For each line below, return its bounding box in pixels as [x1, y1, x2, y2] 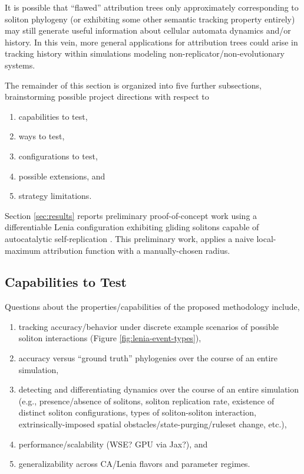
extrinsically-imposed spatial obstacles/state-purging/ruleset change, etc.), [18, 418, 287, 430]
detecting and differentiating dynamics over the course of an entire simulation [18, 383, 299, 395]
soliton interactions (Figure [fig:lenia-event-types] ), [18, 332, 201, 344]
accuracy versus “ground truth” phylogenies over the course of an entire [18, 352, 278, 364]
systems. [5, 58, 35, 71]
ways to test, [18, 130, 65, 142]
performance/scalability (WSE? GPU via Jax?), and [18, 437, 208, 450]
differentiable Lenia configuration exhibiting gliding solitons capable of [5, 221, 259, 233]
